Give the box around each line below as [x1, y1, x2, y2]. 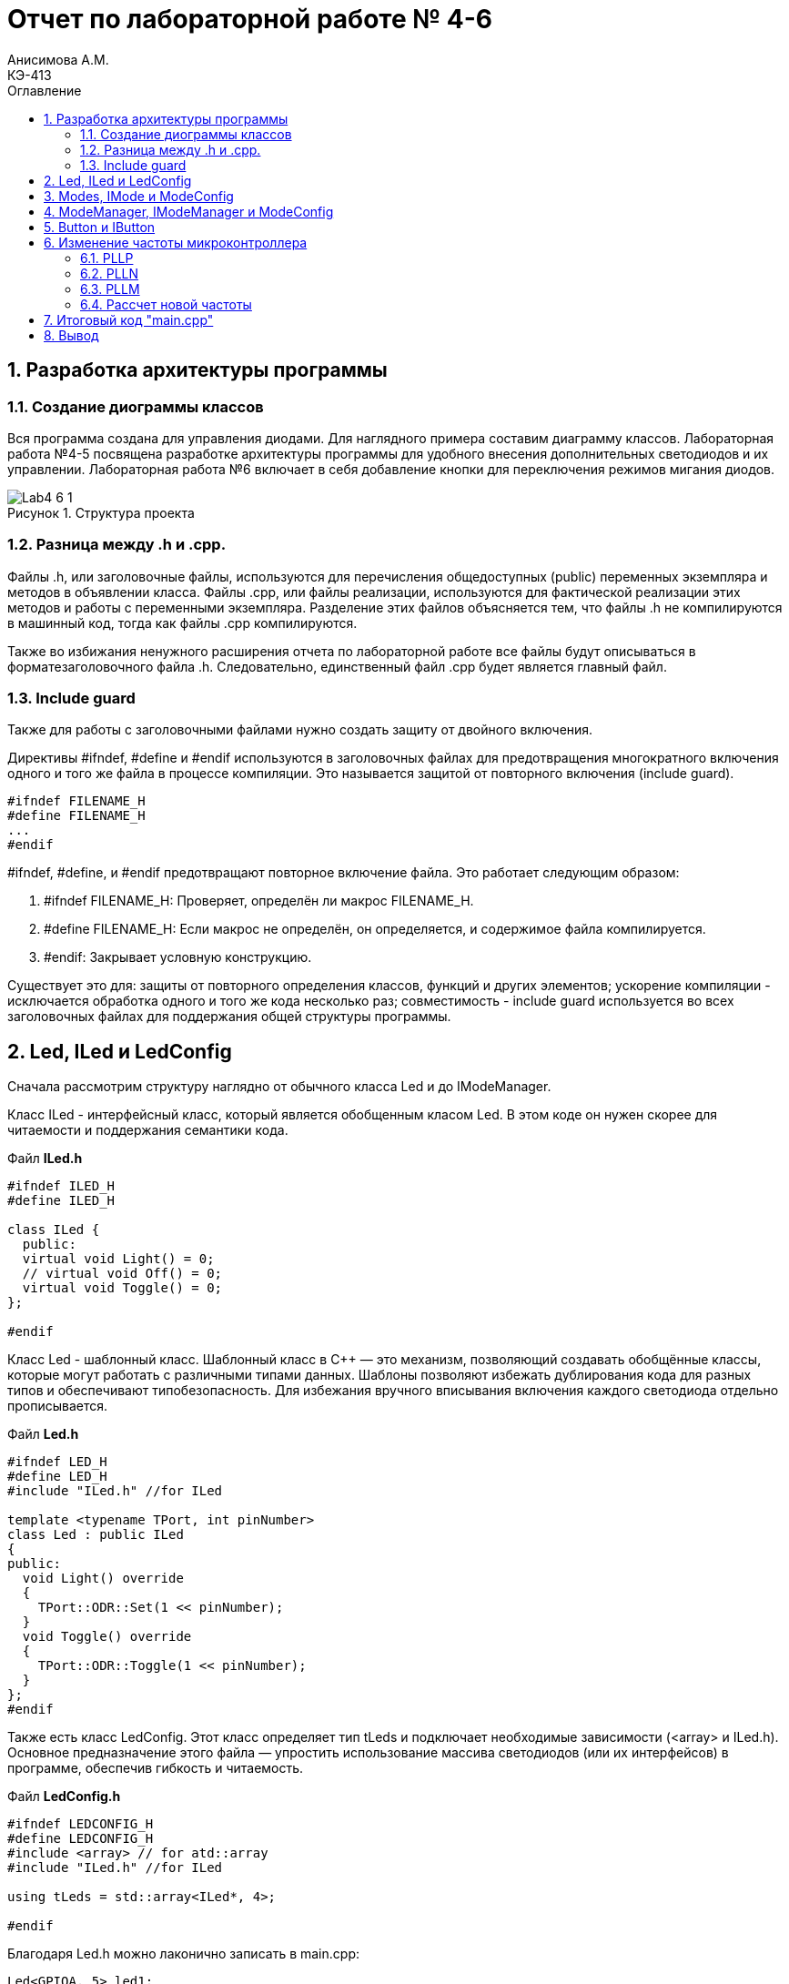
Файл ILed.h [7, 1150, 83, 1167]
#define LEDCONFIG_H [7, 1831, 154, 1847]
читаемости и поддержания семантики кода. [7, 1122, 288, 1139]
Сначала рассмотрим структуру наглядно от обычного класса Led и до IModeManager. [7, 1078, 551, 1095]
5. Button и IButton [44, 218, 156, 235]
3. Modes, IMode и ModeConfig [44, 187, 234, 204]
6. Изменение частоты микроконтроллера [44, 234, 308, 250]
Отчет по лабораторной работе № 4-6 [7, 4, 492, 35]
